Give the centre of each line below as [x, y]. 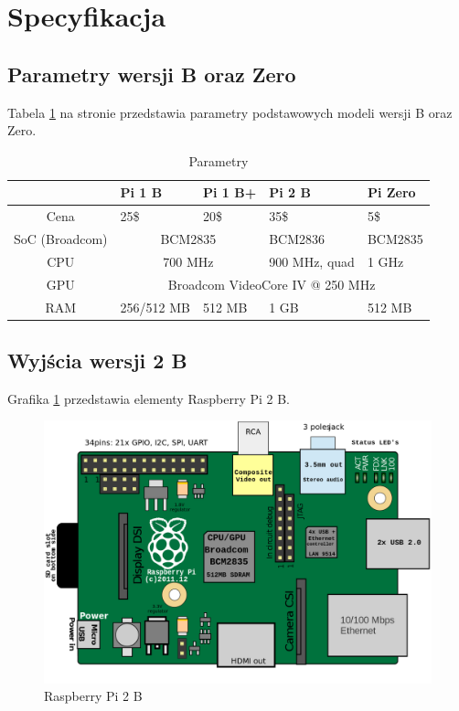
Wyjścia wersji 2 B [97, 361]
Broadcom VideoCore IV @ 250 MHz [272, 284]
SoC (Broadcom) [61, 239]
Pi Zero [391, 192]
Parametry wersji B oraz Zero [152, 74]
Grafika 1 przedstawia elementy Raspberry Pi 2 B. [149, 398]
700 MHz [188, 261]
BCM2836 [297, 239]
